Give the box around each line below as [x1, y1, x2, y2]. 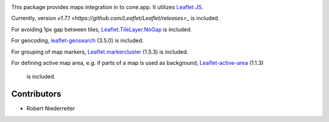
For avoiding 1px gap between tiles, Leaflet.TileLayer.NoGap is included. [11, 25, 192, 33]
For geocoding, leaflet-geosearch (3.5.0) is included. [11, 37, 144, 44]
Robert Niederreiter [26, 105, 76, 112]
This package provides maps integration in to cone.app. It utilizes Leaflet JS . [11, 4, 203, 10]
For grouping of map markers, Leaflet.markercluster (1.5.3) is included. [11, 48, 189, 55]
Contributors [11, 89, 62, 100]
